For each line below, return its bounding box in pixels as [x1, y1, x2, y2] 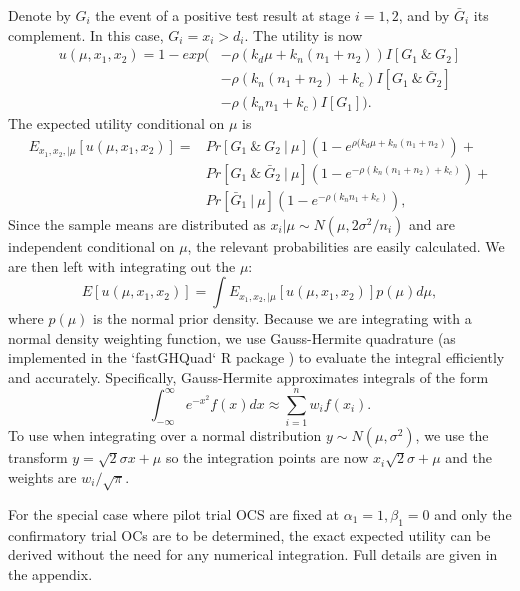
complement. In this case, [8, 24, 164, 45]
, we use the [415, 425, 489, 446]
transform [8, 447, 68, 468]
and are [408, 213, 455, 234]
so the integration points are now [165, 447, 369, 468]
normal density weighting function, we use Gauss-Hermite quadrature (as [8, 327, 456, 348]
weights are [8, 466, 77, 487]
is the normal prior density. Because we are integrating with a [93, 308, 472, 329]
